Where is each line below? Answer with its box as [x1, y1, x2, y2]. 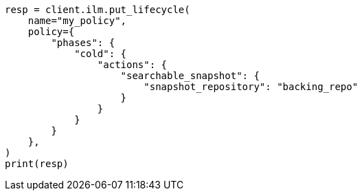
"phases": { [51, 37, 115, 48]
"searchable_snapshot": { [120, 70, 260, 81]
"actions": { [97, 59, 168, 70]
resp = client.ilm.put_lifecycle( [5, 4, 190, 15]
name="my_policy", [27, 15, 127, 26]
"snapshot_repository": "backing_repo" [144, 81, 359, 92]
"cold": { [74, 48, 127, 59]
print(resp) [5, 158, 69, 169]
